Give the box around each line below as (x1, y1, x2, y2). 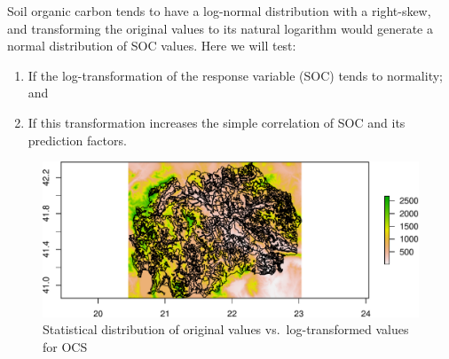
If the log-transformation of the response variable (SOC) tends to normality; (28, 66, 443, 84)
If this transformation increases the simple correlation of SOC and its (28, 113, 406, 131)
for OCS (43, 337, 88, 355)
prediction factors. (28, 130, 127, 149)
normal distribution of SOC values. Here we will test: (7, 36, 296, 55)
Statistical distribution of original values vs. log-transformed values (43, 320, 409, 339)
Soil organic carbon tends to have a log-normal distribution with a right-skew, (7, 2, 431, 20)
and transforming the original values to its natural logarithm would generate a (7, 19, 434, 37)
